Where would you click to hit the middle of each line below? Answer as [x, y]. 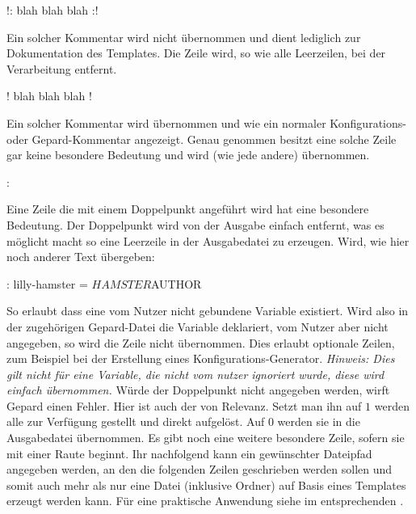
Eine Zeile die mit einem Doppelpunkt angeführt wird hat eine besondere [188, 209]
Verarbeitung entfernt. [62, 68]
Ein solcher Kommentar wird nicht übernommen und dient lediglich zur [184, 37]
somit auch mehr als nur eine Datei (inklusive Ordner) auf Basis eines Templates [206, 485]
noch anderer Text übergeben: [81, 257]
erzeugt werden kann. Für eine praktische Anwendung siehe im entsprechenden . [205, 501]
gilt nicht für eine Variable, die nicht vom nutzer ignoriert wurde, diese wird [195, 374]
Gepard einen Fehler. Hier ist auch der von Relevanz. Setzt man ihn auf [184, 405]
